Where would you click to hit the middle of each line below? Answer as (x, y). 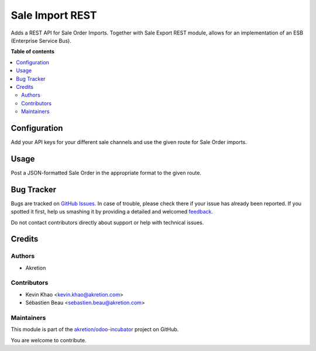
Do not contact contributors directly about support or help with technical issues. (107, 222)
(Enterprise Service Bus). (41, 40)
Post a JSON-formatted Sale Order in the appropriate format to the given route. (106, 173)
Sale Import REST (54, 15)
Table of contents (33, 51)
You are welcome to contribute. (49, 340)
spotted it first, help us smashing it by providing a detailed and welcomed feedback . (112, 212)
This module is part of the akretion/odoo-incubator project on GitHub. (95, 329)
